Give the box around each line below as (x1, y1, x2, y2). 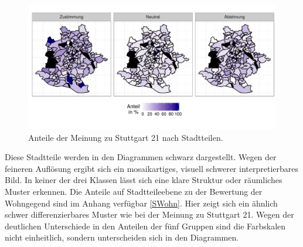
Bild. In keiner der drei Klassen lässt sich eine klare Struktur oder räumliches (5, 174, 282, 186)
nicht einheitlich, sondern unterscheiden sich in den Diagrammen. (5, 231, 239, 243)
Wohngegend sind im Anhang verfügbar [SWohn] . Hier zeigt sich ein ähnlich (5, 197, 278, 209)
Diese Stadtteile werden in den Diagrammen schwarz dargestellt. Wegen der (5, 151, 277, 163)
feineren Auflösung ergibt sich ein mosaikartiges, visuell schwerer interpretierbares (5, 162, 298, 174)
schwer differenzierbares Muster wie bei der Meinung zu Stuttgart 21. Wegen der (5, 208, 294, 221)
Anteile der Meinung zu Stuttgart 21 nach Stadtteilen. (28, 131, 223, 143)
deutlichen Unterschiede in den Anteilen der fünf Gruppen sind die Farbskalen (5, 219, 286, 232)
